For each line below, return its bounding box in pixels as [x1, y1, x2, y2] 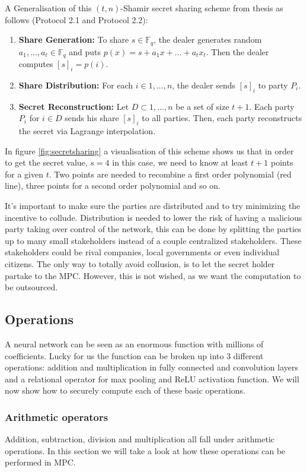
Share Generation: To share [18, 33, 129, 46]
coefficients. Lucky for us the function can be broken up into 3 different [5, 349, 264, 362]
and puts [69, 45, 101, 58]
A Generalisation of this [5, 2, 92, 14]
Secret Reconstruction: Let [18, 100, 129, 112]
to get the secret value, [5, 156, 88, 169]
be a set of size [175, 100, 229, 112]
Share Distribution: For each [18, 78, 133, 91]
